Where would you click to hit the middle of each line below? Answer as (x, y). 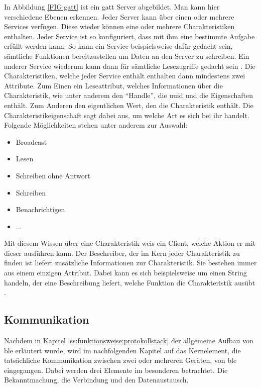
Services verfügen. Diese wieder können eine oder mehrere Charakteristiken (119, 26)
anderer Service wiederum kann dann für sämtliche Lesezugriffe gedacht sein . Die (130, 66)
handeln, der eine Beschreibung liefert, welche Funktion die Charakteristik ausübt (130, 282)
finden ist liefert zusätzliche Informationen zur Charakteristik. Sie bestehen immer (130, 263)
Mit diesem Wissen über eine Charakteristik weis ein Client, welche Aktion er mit (130, 243)
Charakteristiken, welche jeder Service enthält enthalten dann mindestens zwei (125, 76)
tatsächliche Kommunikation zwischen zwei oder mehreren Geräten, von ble (120, 360)
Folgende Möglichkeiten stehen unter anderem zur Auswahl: (96, 125)
